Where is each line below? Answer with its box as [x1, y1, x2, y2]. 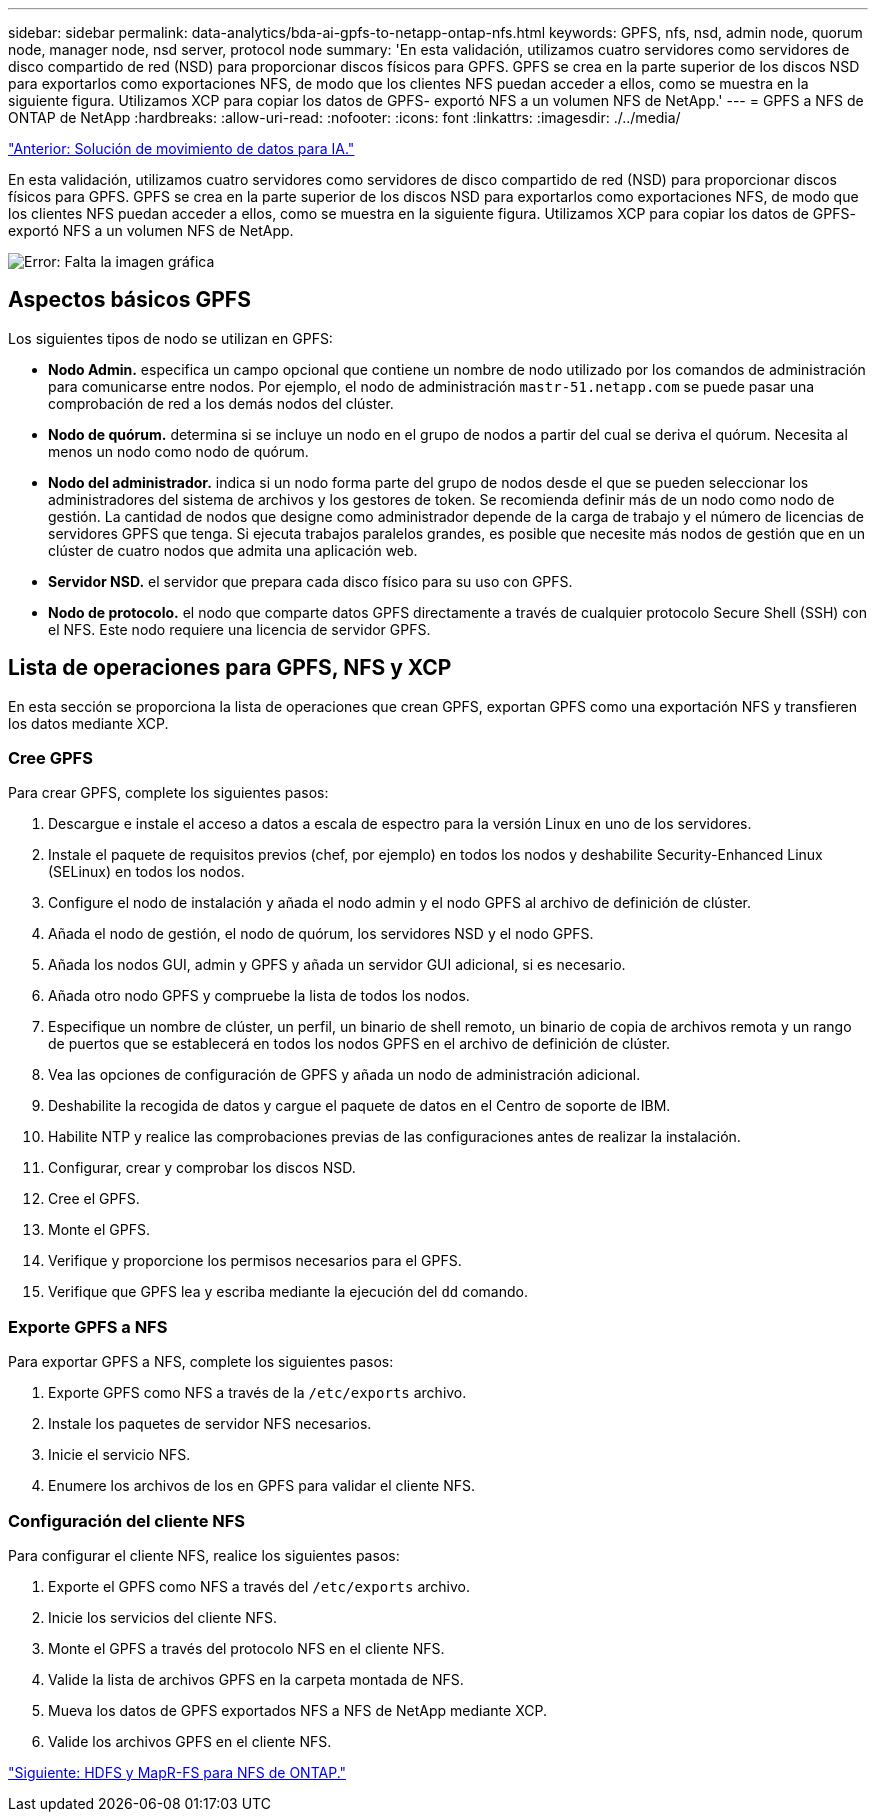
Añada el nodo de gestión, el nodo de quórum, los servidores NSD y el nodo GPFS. [48, 925, 594, 943]
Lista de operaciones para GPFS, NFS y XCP [8, 655, 452, 681]
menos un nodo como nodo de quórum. [48, 442, 309, 460]
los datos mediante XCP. [8, 714, 169, 732]
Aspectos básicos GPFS [8, 287, 251, 313]
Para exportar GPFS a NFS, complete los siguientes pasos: [8, 1353, 394, 1371]
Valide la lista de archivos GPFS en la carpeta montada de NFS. [48, 1670, 464, 1688]
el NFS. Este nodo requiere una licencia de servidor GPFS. [48, 620, 431, 638]
